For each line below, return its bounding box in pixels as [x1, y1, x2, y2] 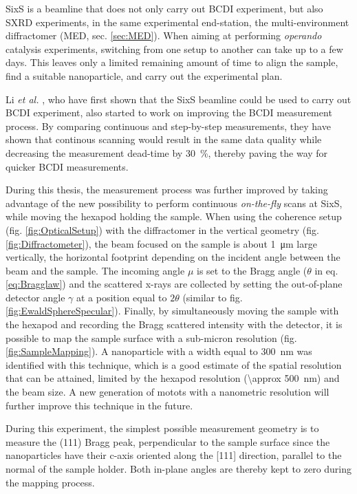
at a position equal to [76, 290, 167, 304]
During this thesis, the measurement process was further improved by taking [6, 182, 328, 197]
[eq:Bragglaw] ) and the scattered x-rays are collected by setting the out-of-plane [6, 277, 343, 291]
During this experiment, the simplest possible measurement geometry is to [6, 421, 319, 436]
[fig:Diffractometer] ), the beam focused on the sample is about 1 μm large [6, 236, 317, 250]
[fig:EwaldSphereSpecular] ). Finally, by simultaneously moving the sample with [6, 303, 339, 318]
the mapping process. [6, 475, 95, 489]
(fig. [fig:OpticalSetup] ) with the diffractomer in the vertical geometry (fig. [6, 222, 319, 237]
